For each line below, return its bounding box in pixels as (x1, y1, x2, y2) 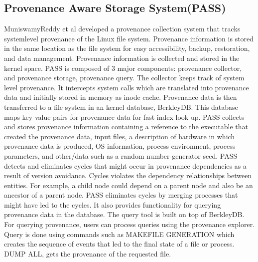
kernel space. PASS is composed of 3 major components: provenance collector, (4, 62, 242, 73)
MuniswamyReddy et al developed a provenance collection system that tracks (4, 23, 241, 34)
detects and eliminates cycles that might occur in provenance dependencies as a (4, 160, 247, 171)
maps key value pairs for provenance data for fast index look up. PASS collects (4, 111, 245, 122)
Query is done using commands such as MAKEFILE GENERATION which (4, 229, 235, 239)
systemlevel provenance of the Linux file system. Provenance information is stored (4, 33, 254, 43)
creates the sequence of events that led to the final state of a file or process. (4, 239, 235, 249)
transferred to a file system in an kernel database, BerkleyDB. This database (4, 101, 238, 112)
